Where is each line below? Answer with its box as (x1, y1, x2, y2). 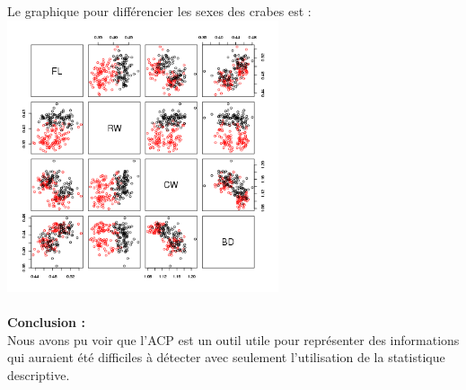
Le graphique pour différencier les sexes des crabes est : (7, 2, 312, 20)
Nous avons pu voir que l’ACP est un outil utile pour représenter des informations (7, 330, 460, 349)
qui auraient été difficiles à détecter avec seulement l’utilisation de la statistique (7, 348, 445, 367)
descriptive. (7, 365, 70, 384)
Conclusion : (7, 313, 85, 332)
